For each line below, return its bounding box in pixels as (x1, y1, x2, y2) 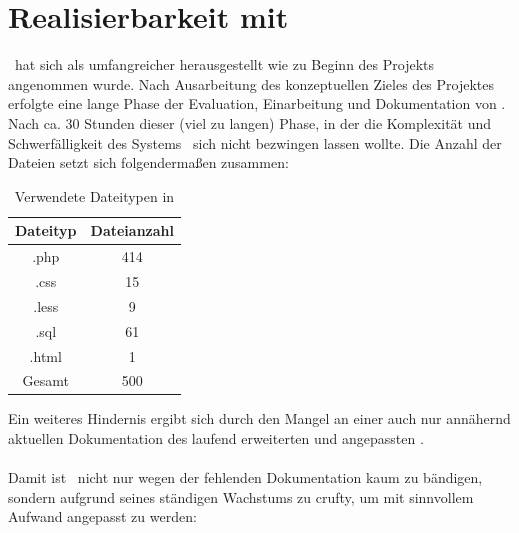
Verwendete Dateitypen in (14, 185, 175, 206)
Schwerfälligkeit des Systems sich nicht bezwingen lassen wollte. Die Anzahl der (8, 132, 502, 153)
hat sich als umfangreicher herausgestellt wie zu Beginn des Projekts (14, 54, 435, 75)
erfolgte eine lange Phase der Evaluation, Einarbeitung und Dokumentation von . (8, 93, 506, 114)
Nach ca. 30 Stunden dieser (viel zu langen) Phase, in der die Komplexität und (8, 112, 492, 133)
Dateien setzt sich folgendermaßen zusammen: (8, 152, 289, 173)
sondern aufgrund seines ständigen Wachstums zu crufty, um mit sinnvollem (8, 486, 474, 507)
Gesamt (22, 370, 69, 391)
